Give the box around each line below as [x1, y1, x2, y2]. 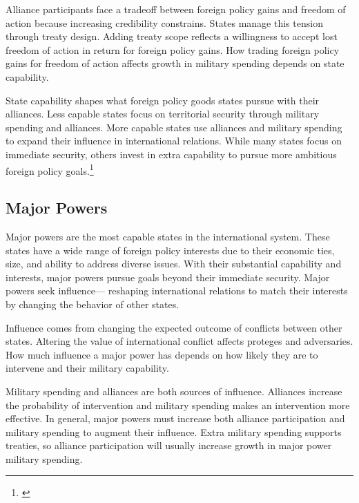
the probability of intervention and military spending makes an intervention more [6, 397, 350, 412]
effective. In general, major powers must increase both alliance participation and [6, 411, 345, 426]
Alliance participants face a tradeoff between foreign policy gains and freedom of [6, 2, 346, 16]
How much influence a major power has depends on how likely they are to [6, 347, 318, 361]
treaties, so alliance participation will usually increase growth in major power [6, 438, 332, 453]
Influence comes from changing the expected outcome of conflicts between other [6, 320, 342, 334]
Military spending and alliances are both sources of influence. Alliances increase [6, 383, 342, 398]
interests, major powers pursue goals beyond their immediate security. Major [6, 269, 330, 284]
